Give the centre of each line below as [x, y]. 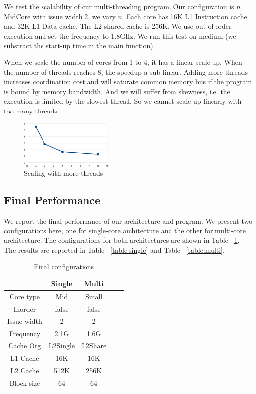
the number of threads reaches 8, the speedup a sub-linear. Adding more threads [126, 72]
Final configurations [64, 266]
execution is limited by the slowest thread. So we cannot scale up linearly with [123, 101]
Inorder [25, 309]
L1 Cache [25, 358]
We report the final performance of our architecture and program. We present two [128, 220]
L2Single [62, 346]
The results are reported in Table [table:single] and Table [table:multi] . [114, 250]
